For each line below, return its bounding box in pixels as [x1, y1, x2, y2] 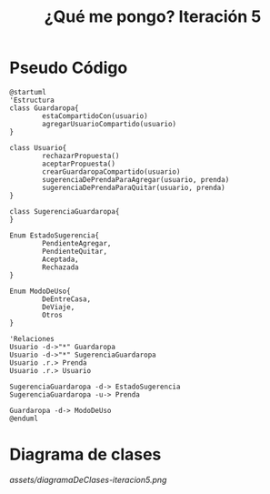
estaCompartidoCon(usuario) [42, 111, 148, 120]
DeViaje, [42, 302, 75, 311]
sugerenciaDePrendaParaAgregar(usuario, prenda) [42, 175, 230, 184]
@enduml [9, 414, 39, 423]
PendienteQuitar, [42, 247, 107, 256]
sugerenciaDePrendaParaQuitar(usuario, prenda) [42, 183, 225, 192]
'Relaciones [9, 334, 55, 343]
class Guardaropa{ [9, 103, 79, 113]
